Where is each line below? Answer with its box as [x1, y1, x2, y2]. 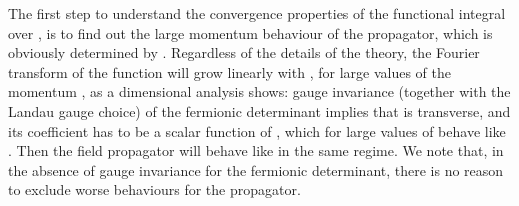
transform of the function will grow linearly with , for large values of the [8, 61, 451, 82]
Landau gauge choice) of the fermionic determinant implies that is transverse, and [8, 100, 511, 121]
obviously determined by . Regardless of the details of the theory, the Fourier [8, 42, 480, 63]
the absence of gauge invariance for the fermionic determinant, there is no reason [8, 159, 504, 180]
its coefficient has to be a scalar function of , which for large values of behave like [8, 120, 506, 141]
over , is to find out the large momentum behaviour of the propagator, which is [8, 22, 493, 43]
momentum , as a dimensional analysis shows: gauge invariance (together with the [8, 81, 511, 102]
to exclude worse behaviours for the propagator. [8, 179, 301, 200]
